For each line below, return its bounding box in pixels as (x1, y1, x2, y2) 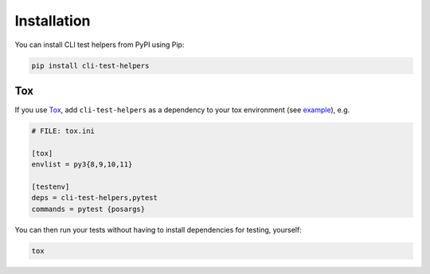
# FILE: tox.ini (31, 127, 96, 135)
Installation (14, 12, 91, 29)
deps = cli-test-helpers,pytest (31, 194, 158, 202)
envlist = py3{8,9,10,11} (31, 160, 133, 169)
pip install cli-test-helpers (31, 61, 150, 70)
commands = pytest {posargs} (31, 204, 146, 213)
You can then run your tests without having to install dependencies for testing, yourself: (14, 225, 302, 234)
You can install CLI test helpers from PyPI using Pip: (14, 40, 185, 49)
